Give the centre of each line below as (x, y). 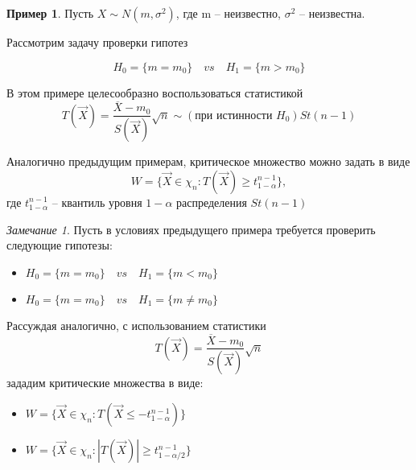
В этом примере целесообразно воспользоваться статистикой (155, 92)
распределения (212, 202)
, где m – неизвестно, (228, 13)
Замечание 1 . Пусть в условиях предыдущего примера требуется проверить (191, 229)
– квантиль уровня (97, 202)
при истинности (234, 115)
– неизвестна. (332, 13)
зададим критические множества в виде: (105, 383)
